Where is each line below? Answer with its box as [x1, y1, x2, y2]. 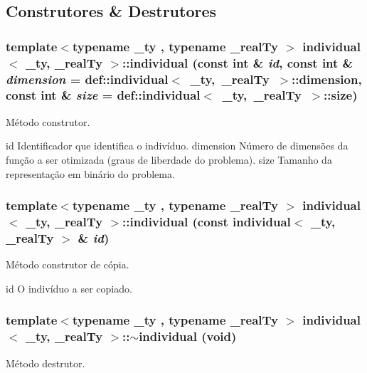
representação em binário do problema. [6, 166, 175, 181]
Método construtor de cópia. [6, 257, 129, 272]
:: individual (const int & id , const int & [122, 53, 353, 71]
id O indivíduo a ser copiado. [6, 280, 132, 295]
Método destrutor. [6, 355, 85, 370]
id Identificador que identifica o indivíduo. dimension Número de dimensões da [6, 138, 349, 153]
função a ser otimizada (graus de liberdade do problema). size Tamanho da [6, 152, 332, 167]
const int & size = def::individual [6, 86, 201, 104]
